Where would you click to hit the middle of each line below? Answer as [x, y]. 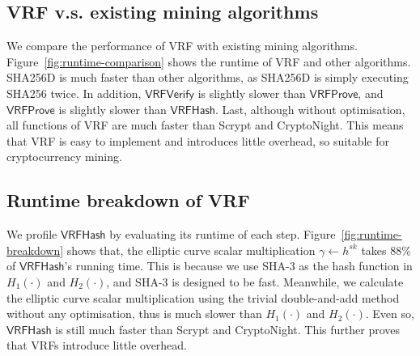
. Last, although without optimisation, [310, 109]
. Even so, [390, 314]
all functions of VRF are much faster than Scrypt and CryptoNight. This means [205, 125]
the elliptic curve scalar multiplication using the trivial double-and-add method [203, 297]
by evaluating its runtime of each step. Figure [223, 234]
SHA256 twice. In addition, [74, 93]
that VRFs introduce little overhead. [97, 345]
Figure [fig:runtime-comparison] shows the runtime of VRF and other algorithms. [209, 61]
